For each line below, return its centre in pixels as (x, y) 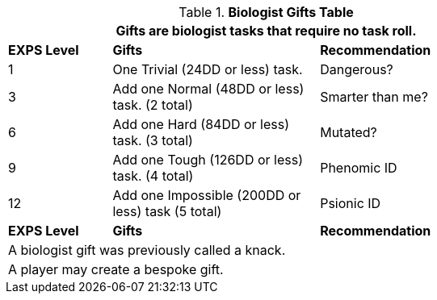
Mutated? (349, 132)
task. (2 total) (153, 105)
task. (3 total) (153, 140)
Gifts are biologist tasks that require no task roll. (266, 31)
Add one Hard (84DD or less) (201, 124)
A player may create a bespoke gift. (116, 269)
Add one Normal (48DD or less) (208, 89)
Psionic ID (351, 203)
